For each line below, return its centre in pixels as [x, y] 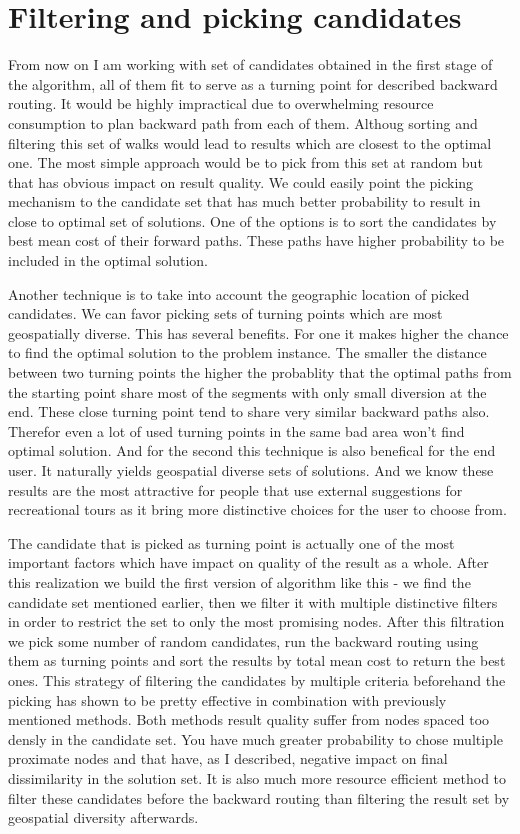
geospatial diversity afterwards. [103, 817]
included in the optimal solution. [108, 260]
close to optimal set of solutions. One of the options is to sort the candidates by [252, 220]
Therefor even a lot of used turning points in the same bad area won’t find [236, 430]
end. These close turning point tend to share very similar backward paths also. [249, 411]
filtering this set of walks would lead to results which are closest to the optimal [250, 142]
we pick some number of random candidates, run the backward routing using [243, 640]
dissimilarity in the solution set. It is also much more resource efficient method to [257, 777]
